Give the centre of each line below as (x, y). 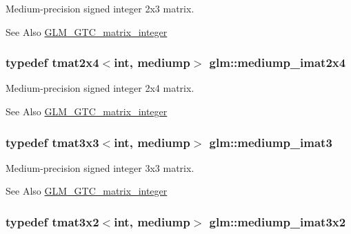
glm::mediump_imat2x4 (278, 62)
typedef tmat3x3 (52, 142)
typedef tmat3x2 (52, 221)
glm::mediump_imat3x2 (278, 221)
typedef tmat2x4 (52, 62)
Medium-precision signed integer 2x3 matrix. (100, 8)
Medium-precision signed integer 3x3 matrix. (100, 167)
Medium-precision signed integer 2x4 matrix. (100, 88)
